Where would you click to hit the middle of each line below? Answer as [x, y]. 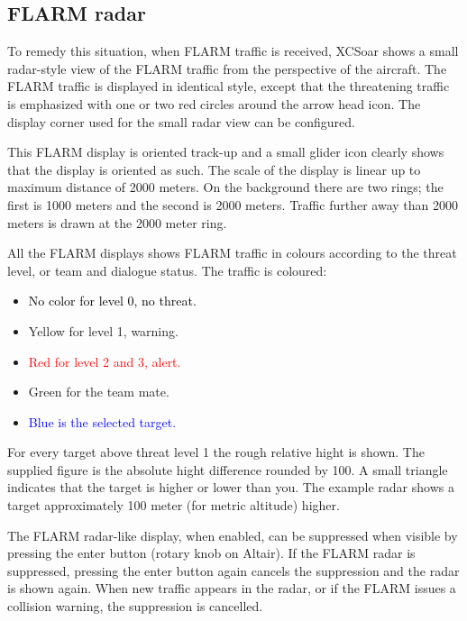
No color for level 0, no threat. [112, 301]
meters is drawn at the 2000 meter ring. [117, 222]
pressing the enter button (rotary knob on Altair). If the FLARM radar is [211, 553]
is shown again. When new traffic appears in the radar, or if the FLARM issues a [232, 588]
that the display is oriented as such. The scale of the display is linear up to [214, 169]
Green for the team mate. [99, 392]
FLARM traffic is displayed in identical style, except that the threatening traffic [229, 86]
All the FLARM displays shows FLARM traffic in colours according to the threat [232, 253]
